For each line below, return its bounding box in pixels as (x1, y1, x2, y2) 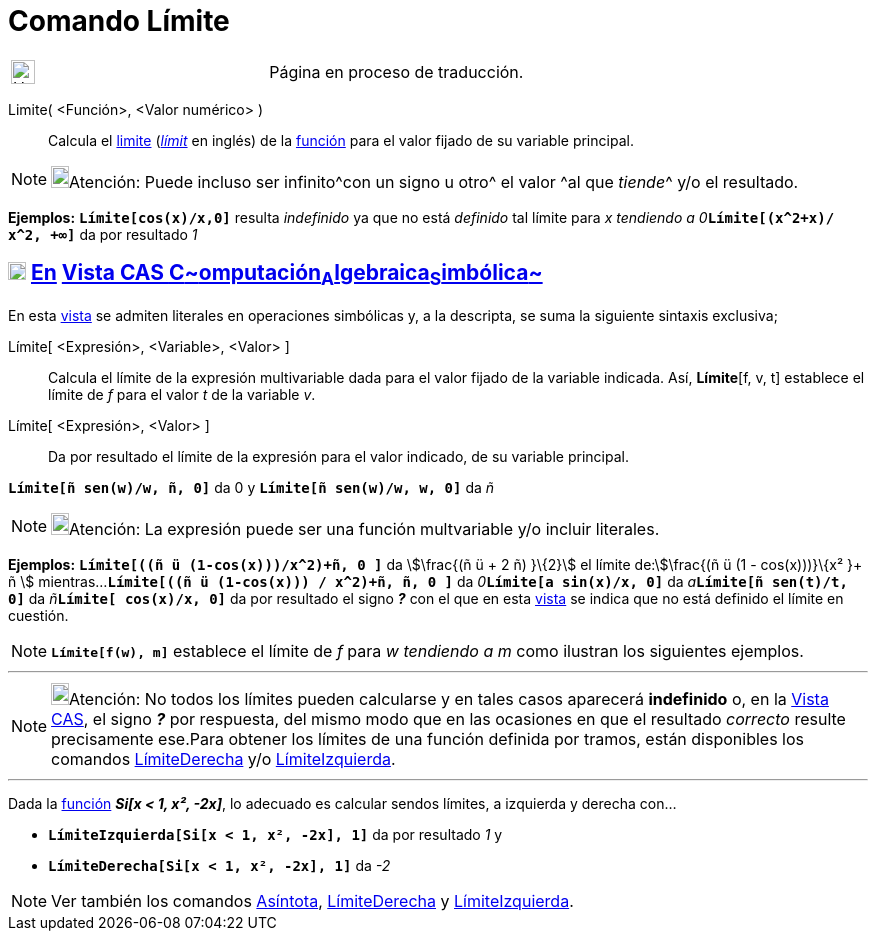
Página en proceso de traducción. (269, 61, 524, 82)
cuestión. (8, 606, 69, 624)
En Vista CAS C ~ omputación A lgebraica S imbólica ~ (30, 260, 543, 290)
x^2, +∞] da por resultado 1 (8, 225, 198, 243)
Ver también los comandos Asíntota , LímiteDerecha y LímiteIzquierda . (51, 890, 574, 911)
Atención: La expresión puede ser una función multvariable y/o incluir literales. (69, 518, 660, 539)
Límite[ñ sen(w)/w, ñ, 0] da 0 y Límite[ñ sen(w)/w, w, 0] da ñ (8, 478, 495, 496)
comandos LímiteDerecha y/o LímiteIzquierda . (51, 748, 396, 769)
